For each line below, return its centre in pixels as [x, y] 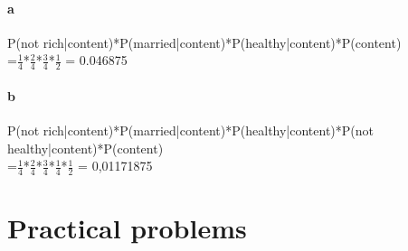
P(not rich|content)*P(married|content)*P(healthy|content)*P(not [191, 130]
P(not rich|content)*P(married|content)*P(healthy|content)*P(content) [204, 42]
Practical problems [127, 228]
